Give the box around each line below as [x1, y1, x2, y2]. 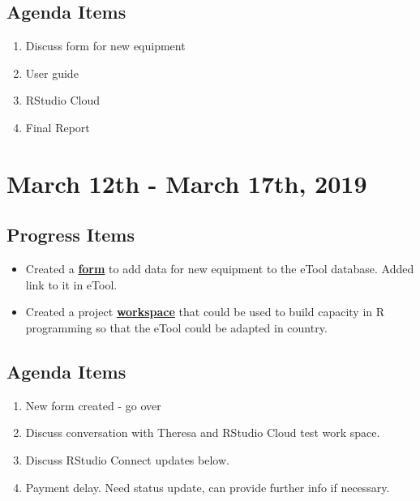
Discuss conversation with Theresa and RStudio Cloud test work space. [25, 424, 380, 441]
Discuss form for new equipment [25, 37, 186, 54]
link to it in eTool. [25, 276, 118, 293]
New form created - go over [25, 396, 161, 413]
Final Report [25, 118, 90, 135]
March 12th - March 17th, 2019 [6, 166, 367, 199]
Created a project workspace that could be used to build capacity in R [25, 303, 385, 320]
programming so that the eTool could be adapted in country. [25, 319, 328, 336]
